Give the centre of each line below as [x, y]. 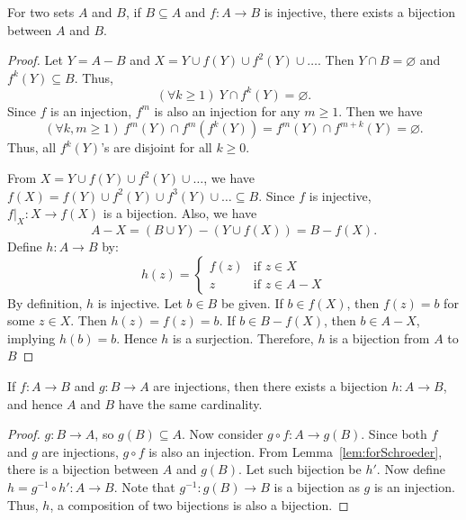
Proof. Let [35, 60]
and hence [35, 403]
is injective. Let [140, 302]
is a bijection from [380, 338]
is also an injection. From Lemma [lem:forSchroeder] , [296, 451]
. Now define [411, 469]
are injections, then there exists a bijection [270, 386]
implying [31, 338]
